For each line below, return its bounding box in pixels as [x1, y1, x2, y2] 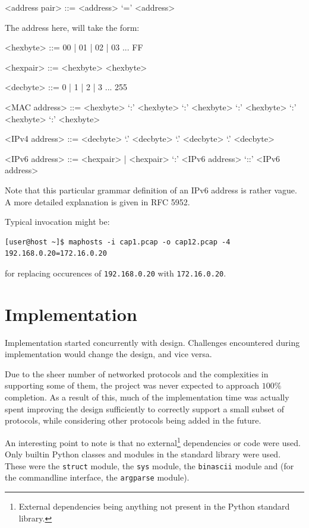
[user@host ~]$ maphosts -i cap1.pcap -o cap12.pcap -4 [5, 237, 231, 246]
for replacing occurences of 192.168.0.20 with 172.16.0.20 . [5, 266, 226, 279]
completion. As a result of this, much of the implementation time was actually [5, 391, 289, 403]
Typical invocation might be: [5, 215, 110, 228]
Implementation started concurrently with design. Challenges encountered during [5, 336, 300, 348]
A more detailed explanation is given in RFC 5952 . [5, 195, 190, 208]
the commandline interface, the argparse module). [5, 471, 190, 484]
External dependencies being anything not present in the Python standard [18, 500, 290, 512]
